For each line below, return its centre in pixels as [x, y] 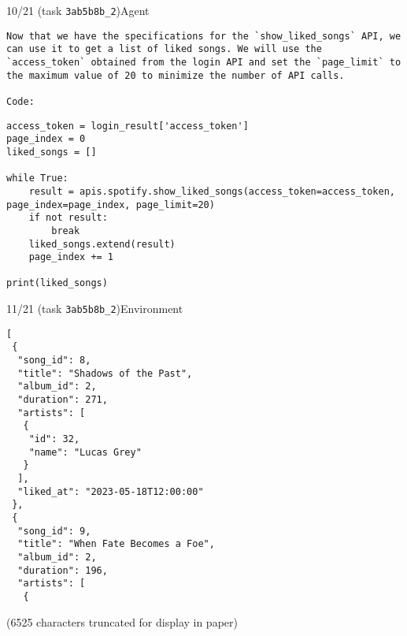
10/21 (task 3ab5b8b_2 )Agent [78, 10]
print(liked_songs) [57, 283]
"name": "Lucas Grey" [85, 452]
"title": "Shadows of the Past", [105, 373]
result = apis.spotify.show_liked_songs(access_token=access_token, [212, 191]
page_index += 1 [71, 257]
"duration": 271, [63, 400]
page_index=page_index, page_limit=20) [111, 205]
